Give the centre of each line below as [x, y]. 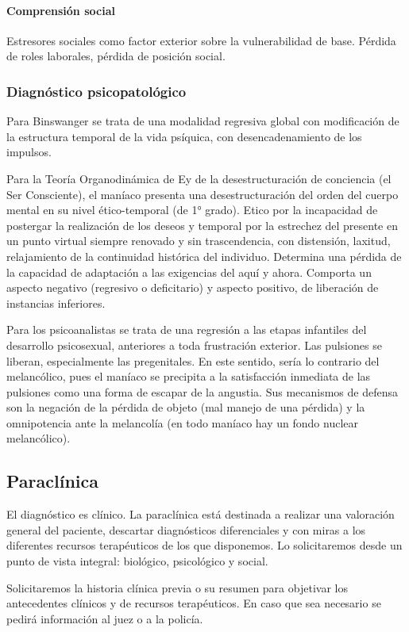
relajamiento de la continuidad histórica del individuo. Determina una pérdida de [204, 256]
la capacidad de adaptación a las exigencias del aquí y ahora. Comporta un [189, 272]
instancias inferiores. [56, 303]
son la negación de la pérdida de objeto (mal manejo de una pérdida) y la [186, 407]
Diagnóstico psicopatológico [96, 91]
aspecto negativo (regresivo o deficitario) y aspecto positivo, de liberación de [193, 287]
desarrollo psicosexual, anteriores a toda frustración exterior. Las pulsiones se [194, 345]
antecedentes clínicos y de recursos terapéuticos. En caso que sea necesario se [194, 603]
